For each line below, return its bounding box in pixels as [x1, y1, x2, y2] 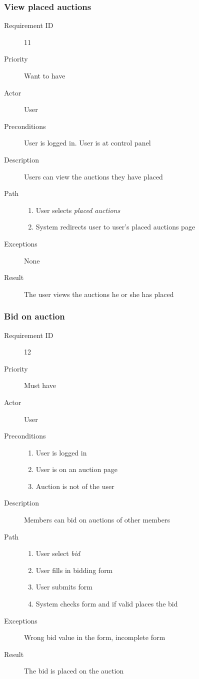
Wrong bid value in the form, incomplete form [24, 632, 165, 642]
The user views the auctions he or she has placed [24, 288, 174, 299]
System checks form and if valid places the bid [35, 598, 178, 609]
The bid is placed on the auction [24, 665, 124, 676]
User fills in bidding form [35, 564, 113, 575]
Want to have [24, 70, 65, 80]
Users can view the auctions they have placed [24, 171, 163, 181]
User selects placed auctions [35, 204, 120, 215]
